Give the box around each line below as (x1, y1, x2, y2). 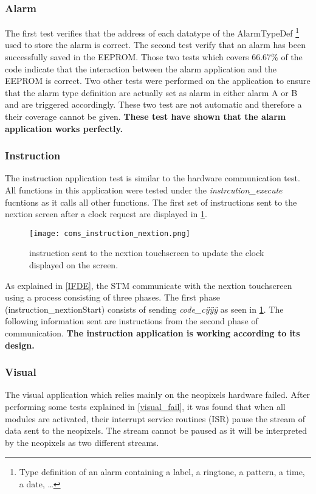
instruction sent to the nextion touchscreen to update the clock (29, 246, 264, 259)
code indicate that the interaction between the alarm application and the (5, 62, 276, 75)
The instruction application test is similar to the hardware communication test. (5, 172, 300, 184)
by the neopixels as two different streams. (5, 436, 159, 448)
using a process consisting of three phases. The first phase (5, 291, 220, 304)
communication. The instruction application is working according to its (5, 327, 300, 339)
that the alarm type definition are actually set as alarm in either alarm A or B (5, 86, 298, 99)
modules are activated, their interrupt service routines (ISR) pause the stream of (5, 412, 305, 425)
